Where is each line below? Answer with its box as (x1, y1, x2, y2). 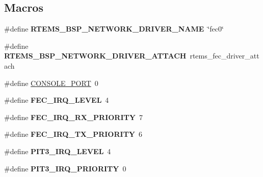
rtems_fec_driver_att (190, 50, 259, 61)
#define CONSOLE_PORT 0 (4, 77, 98, 88)
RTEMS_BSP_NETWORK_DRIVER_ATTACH (4, 50, 187, 61)
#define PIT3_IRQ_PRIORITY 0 (4, 163, 126, 173)
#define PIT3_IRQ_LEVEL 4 (4, 145, 111, 156)
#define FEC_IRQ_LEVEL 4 (4, 95, 109, 105)
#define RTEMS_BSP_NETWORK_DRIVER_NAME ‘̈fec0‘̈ (4, 23, 224, 34)
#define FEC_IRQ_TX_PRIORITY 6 (4, 129, 142, 139)
